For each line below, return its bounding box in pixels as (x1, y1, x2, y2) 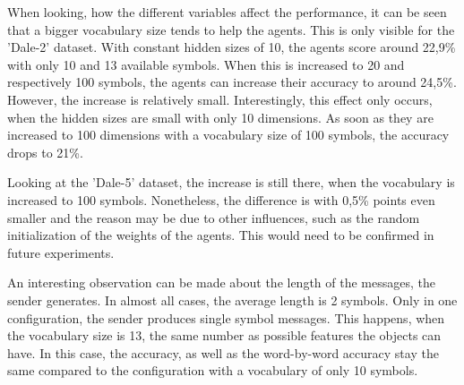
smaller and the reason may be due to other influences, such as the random (7, 208, 420, 227)
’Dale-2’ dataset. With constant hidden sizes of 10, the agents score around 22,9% (7, 38, 456, 56)
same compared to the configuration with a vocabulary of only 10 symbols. (7, 361, 418, 380)
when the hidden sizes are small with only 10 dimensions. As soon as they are (7, 107, 434, 126)
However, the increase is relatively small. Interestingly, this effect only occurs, (7, 90, 433, 108)
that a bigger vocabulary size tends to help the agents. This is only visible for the (7, 20, 455, 38)
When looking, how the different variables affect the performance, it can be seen (7, 3, 447, 21)
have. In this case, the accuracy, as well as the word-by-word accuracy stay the (7, 343, 439, 362)
